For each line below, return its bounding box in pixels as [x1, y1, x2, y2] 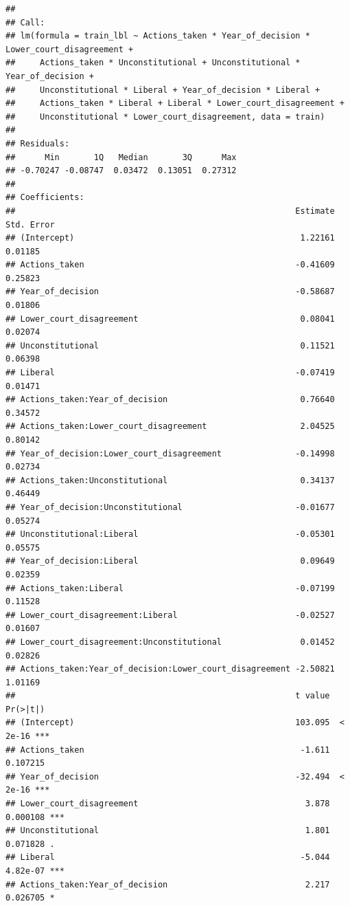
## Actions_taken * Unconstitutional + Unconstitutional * [5, 58, 301, 68]
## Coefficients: [5, 192, 84, 203]
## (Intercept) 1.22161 [5, 233, 335, 243]
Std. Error [5, 219, 55, 230]
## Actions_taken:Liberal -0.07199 [5, 583, 335, 593]
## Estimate [5, 206, 335, 216]
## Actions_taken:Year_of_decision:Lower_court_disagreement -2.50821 [5, 664, 335, 674]
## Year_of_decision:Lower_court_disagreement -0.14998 [5, 448, 335, 458]
